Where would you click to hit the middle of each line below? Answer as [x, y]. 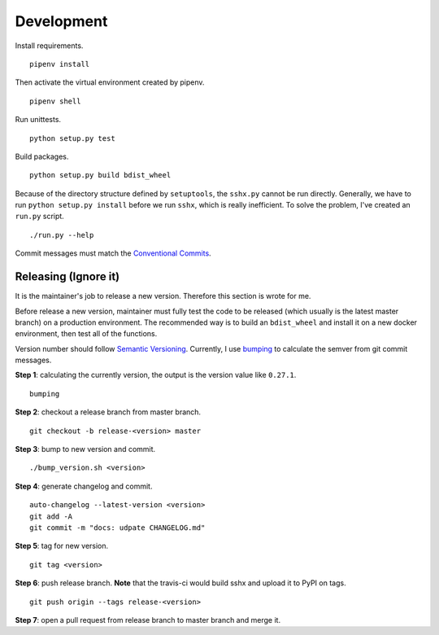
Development [61, 21]
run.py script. [39, 217]
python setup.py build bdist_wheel [100, 175]
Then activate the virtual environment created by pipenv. [110, 82]
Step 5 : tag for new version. [62, 546]
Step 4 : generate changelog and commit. [84, 486]
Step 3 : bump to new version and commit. [85, 449]
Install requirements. [49, 46]
